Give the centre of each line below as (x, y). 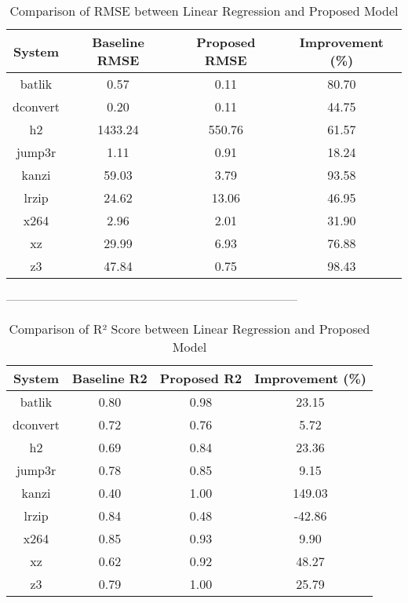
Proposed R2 (201, 378)
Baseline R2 (110, 378)
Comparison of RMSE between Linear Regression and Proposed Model (204, 11)
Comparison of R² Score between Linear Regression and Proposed (189, 328)
